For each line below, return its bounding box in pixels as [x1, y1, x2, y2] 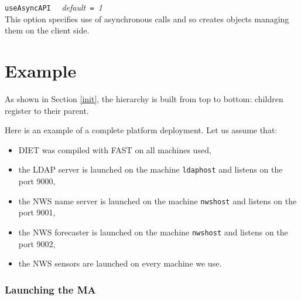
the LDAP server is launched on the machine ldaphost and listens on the [18, 163, 283, 176]
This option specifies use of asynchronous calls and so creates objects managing [5, 12, 289, 25]
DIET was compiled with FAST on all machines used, [18, 143, 211, 156]
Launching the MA [5, 282, 96, 296]
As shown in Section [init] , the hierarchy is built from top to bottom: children [5, 92, 283, 105]
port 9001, [18, 206, 56, 218]
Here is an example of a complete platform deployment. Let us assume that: [5, 124, 278, 136]
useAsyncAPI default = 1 [5, 1, 102, 13]
